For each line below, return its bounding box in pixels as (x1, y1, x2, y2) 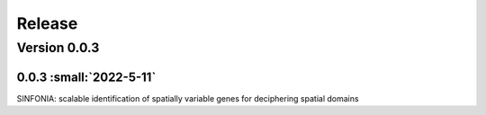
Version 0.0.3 (16, 40, 100, 56)
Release (16, 13, 78, 33)
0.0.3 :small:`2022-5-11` (16, 69, 157, 84)
